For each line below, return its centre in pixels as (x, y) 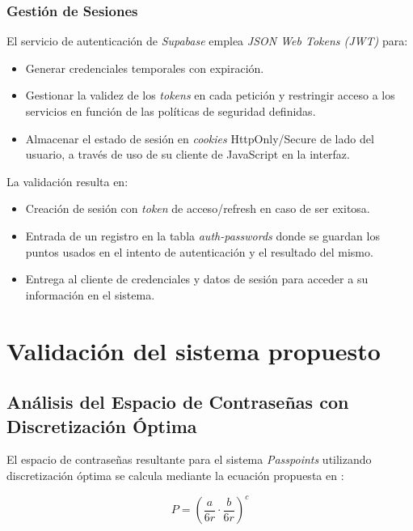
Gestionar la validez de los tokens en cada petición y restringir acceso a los (210, 95)
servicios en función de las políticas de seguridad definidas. (171, 111)
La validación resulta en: (67, 181)
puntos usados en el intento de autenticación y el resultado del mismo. (199, 251)
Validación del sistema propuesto (194, 350)
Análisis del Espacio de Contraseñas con (178, 402)
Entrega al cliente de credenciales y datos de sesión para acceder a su (197, 279)
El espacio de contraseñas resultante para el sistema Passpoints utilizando (189, 459)
